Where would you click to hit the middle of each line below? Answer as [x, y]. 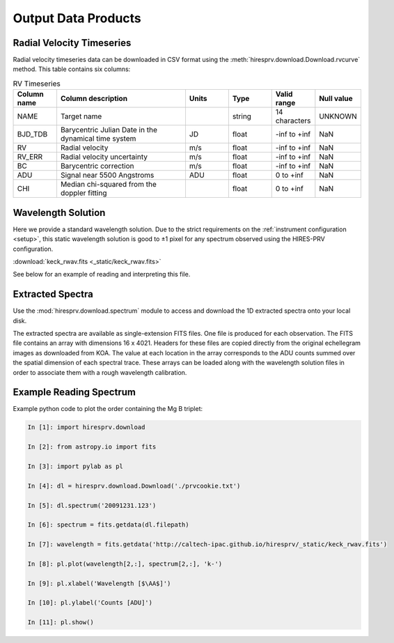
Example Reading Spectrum [74, 393]
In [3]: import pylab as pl [75, 466]
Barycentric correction [97, 166]
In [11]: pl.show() [61, 622]
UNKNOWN [338, 116]
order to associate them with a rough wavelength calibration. [100, 372]
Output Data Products [77, 18]
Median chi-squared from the [108, 185]
